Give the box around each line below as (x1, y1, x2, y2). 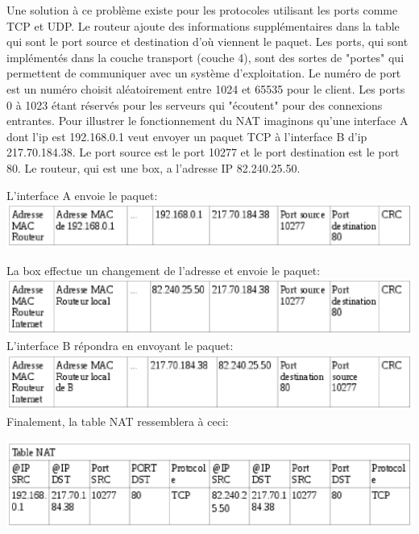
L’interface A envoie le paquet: (6, 186, 158, 203)
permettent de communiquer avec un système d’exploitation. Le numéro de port (6, 65, 401, 81)
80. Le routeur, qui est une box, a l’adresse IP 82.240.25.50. (6, 159, 301, 176)
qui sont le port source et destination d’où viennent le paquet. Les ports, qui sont (6, 33, 409, 50)
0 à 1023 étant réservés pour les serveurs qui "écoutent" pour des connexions (6, 96, 383, 113)
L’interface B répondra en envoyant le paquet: (6, 337, 234, 354)
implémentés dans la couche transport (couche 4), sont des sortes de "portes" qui (6, 48, 404, 65)
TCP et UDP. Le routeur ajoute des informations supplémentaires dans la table (6, 17, 400, 34)
